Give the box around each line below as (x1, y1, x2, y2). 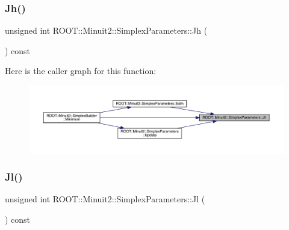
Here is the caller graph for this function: (5, 64, 157, 77)
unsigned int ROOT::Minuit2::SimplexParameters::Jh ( (5, 24, 208, 37)
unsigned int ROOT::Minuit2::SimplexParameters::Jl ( (5, 193, 205, 205)
